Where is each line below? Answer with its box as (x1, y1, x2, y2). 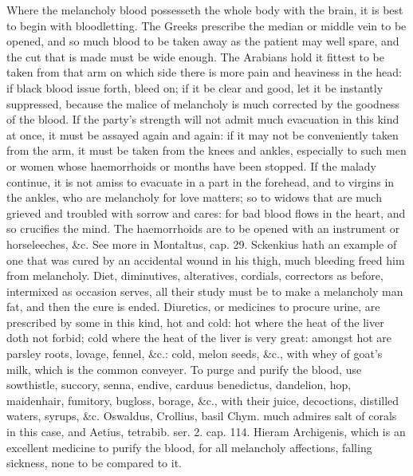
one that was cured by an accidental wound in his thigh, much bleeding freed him (6, 251, 405, 268)
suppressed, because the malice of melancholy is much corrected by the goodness (6, 95, 399, 112)
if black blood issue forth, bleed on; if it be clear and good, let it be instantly (6, 79, 383, 96)
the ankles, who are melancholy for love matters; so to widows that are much (6, 189, 382, 206)
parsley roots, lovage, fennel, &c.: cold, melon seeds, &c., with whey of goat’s (6, 345, 383, 362)
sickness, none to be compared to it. (6, 454, 182, 471)
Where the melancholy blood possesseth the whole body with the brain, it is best (6, 2, 403, 18)
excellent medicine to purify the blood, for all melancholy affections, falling (6, 439, 372, 455)
